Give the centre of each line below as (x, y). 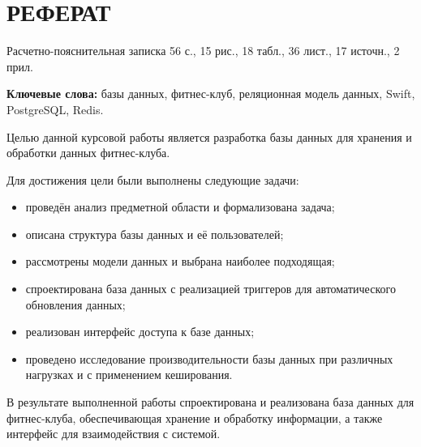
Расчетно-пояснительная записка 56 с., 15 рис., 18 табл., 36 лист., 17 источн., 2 (203, 51)
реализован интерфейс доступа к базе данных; (140, 332)
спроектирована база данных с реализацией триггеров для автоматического (210, 289)
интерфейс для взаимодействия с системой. (114, 434)
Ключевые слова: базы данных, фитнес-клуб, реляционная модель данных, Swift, (211, 94)
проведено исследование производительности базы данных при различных (209, 358)
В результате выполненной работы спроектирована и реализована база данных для (210, 402)
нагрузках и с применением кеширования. (129, 375)
